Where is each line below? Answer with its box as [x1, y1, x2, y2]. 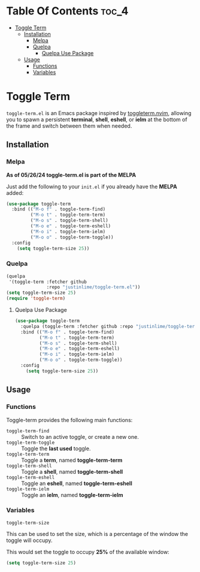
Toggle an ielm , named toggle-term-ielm [21, 491, 123, 498]
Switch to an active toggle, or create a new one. [21, 433, 139, 440]
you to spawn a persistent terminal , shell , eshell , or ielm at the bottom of [6, 116, 187, 123]
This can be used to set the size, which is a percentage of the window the [6, 530, 189, 537]
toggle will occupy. [6, 537, 53, 544]
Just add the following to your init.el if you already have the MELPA [6, 183, 178, 190]
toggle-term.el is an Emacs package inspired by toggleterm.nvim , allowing [6, 109, 192, 116]
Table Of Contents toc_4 [6, 4, 129, 18]
